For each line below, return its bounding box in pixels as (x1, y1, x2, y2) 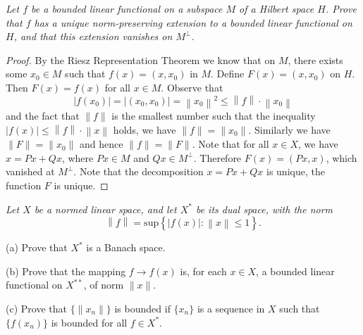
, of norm (83, 277, 124, 292)
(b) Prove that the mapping (6, 263, 126, 278)
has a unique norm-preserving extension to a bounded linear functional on (34, 15, 352, 30)
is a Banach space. (86, 240, 166, 255)
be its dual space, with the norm (195, 201, 333, 216)
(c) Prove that (6, 301, 67, 315)
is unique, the (266, 164, 325, 179)
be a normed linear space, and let (34, 201, 177, 216)
